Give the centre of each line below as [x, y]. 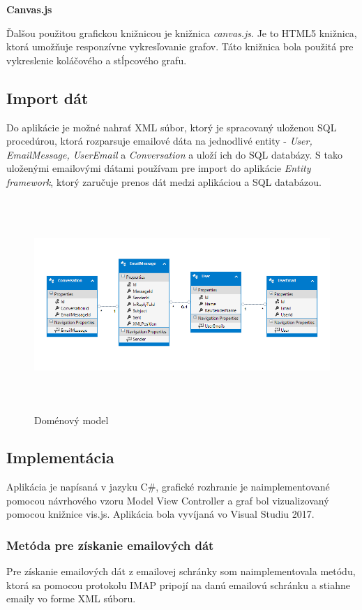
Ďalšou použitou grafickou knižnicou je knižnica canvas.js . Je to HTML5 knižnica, [182, 32]
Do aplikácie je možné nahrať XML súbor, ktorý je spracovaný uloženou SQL [172, 127]
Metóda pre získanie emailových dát [110, 545]
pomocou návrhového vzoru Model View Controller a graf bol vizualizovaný [168, 500]
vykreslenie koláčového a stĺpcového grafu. [97, 60]
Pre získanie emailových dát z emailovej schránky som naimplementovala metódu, [181, 571]
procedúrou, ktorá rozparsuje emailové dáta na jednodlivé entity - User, [159, 141]
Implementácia [60, 457]
